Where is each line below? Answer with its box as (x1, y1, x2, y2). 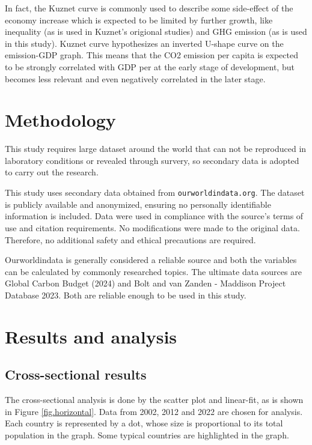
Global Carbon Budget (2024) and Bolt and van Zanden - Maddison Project (5, 277, 286, 289)
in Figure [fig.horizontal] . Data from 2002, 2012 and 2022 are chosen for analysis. (5, 405, 303, 417)
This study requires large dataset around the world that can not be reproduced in (5, 142, 307, 155)
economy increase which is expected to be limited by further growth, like (5, 13, 273, 26)
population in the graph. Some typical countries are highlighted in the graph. (5, 428, 289, 441)
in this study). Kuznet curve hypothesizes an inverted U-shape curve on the (5, 37, 284, 49)
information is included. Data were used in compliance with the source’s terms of (5, 210, 304, 222)
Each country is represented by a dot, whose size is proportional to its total (5, 417, 283, 429)
